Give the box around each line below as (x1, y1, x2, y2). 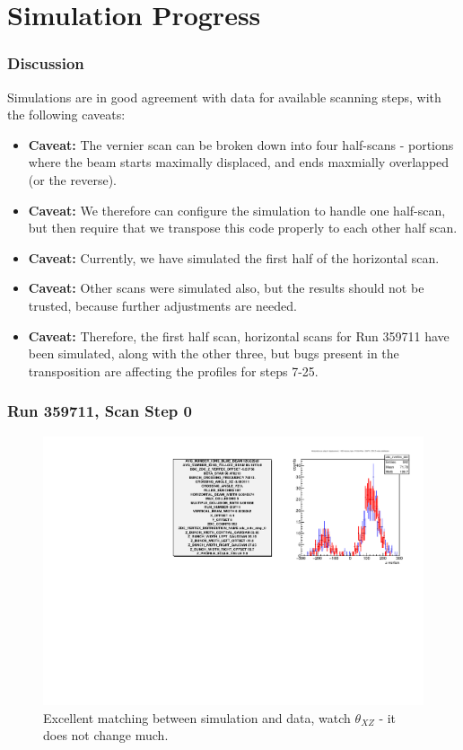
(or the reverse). (28, 170, 117, 189)
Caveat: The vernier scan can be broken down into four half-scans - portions (28, 135, 454, 154)
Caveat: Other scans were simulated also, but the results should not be (28, 278, 424, 297)
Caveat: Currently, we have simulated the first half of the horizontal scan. (28, 248, 440, 267)
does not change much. (43, 726, 169, 745)
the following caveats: (7, 105, 126, 124)
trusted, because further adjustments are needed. (28, 296, 297, 314)
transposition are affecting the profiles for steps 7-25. (28, 361, 319, 380)
